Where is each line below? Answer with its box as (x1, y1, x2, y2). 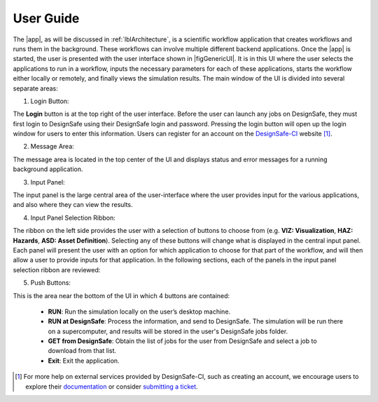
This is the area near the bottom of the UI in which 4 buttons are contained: (13, 291, 230, 300)
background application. (13, 165, 83, 173)
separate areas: (13, 84, 59, 93)
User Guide (13, 11, 80, 26)
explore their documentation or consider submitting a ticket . (25, 382, 199, 391)
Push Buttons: (30, 279, 71, 287)
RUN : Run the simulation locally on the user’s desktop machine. (48, 307, 231, 316)
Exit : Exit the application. (48, 356, 120, 365)
